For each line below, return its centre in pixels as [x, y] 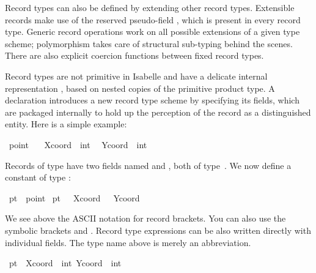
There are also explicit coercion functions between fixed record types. [134, 55]
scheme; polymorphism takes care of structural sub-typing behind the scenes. [149, 43]
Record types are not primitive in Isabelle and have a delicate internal [136, 76]
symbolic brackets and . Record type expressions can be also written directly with [158, 230]
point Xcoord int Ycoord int [78, 144]
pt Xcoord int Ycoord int [65, 263]
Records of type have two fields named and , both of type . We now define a [148, 165]
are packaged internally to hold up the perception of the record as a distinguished [158, 112]
